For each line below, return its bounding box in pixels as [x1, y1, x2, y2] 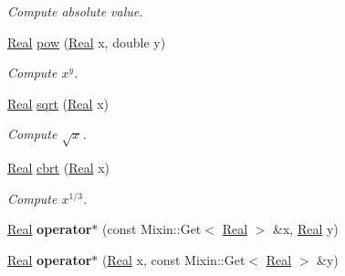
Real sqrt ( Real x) [7, 93, 109, 112]
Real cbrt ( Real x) [7, 158, 110, 177]
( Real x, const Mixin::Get [101, 249, 246, 269]
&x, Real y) [273, 219, 339, 239]
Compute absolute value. [7, 2, 143, 20]
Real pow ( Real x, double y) [7, 32, 166, 51]
